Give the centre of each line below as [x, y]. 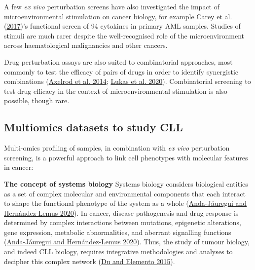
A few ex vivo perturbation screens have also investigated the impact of [112, 6]
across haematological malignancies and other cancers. [86, 45]
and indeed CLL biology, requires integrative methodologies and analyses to [118, 251]
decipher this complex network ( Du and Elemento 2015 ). [90, 261]
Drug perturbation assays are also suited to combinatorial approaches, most [118, 61]
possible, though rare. [37, 100]
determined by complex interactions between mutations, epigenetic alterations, [123, 222]
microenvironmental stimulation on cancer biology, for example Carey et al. [118, 16]
